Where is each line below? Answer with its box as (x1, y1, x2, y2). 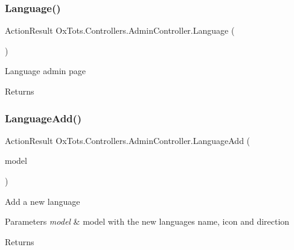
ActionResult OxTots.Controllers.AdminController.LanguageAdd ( (5, 134, 251, 146)
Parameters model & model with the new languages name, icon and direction (5, 215, 290, 228)
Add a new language (5, 195, 80, 207)
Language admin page (5, 64, 86, 77)
